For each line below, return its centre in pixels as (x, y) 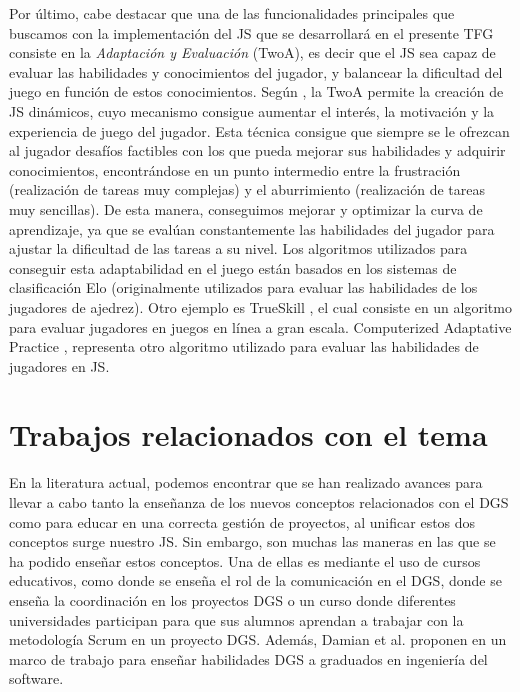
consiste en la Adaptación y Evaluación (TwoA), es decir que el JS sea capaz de (252, 52)
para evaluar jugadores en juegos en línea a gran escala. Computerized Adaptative (260, 326)
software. (36, 678)
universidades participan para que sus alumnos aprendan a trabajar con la (236, 619)
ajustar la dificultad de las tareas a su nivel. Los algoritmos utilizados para (238, 248)
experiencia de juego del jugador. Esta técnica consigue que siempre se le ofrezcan (259, 130)
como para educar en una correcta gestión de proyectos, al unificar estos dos (242, 521)
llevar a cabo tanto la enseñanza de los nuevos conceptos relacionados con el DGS (259, 502)
